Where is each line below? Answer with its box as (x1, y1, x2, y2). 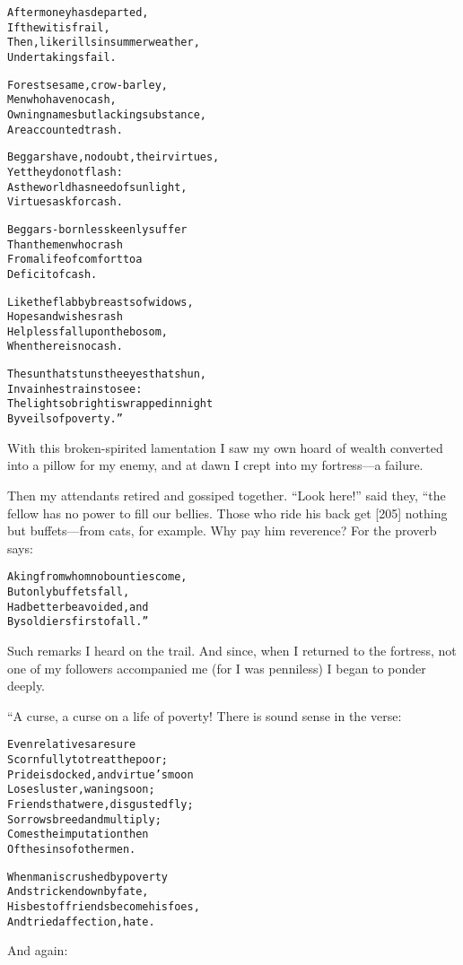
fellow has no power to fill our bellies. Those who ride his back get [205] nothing (7, 503, 448, 522)
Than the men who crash (7, 238, 123, 251)
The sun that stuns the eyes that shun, (7, 368, 206, 381)
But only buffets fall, (7, 585, 130, 598)
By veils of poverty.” (7, 413, 123, 426)
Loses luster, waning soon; (7, 783, 155, 796)
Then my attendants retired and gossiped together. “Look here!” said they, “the (7, 485, 446, 504)
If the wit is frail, (7, 21, 110, 34)
